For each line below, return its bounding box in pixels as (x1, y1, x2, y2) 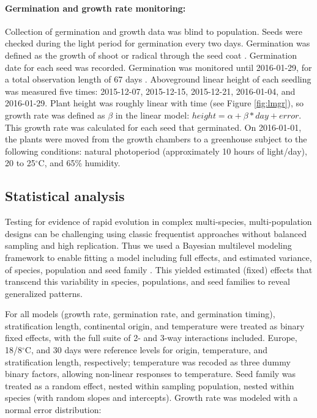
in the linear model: (115, 108, 190, 121)
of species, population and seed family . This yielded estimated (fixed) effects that (5, 263, 313, 276)
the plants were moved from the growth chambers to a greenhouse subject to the (5, 133, 307, 145)
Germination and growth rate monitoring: (5, 1, 186, 14)
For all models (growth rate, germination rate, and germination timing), (5, 307, 275, 320)
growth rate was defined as (5, 108, 105, 121)
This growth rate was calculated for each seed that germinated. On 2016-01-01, (5, 120, 302, 133)
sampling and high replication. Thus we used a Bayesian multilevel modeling (5, 239, 292, 252)
